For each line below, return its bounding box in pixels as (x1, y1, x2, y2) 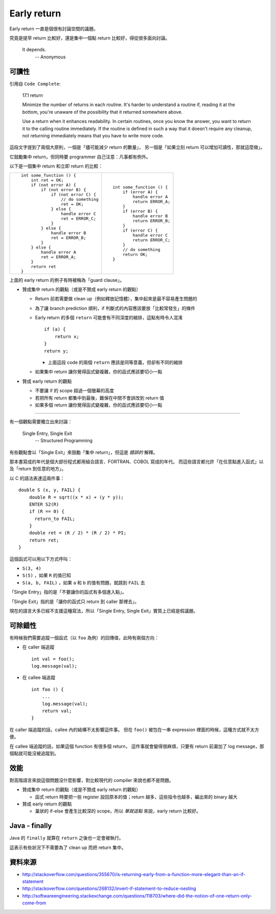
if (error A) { (123, 190, 158, 195)
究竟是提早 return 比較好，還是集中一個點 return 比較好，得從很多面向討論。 (9, 35, 170, 41)
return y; (44, 348, 68, 354)
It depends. (22, 47, 47, 53)
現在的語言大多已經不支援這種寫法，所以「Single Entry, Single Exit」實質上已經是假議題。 (9, 608, 198, 614)
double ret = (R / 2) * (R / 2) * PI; (29, 530, 127, 536)
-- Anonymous (35, 54, 66, 60)
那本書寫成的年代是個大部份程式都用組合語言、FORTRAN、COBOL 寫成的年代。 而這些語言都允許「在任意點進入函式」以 (9, 459, 264, 465)
